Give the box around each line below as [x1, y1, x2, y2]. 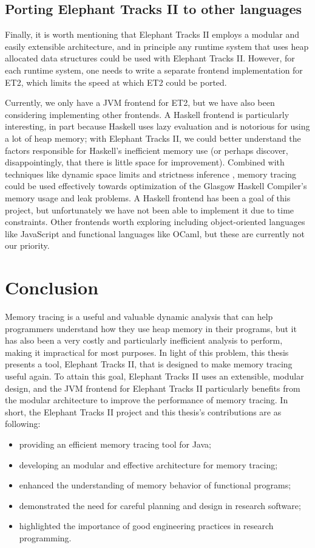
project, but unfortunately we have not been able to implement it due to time [5, 203, 294, 216]
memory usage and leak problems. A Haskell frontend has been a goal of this [5, 191, 291, 204]
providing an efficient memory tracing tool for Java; [19, 437, 211, 450]
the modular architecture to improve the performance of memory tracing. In [5, 394, 288, 406]
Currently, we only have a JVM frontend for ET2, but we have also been [5, 96, 275, 109]
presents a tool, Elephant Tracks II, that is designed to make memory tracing [5, 358, 293, 370]
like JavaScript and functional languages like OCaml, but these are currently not [5, 227, 305, 240]
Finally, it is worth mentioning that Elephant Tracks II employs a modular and [5, 28, 299, 41]
